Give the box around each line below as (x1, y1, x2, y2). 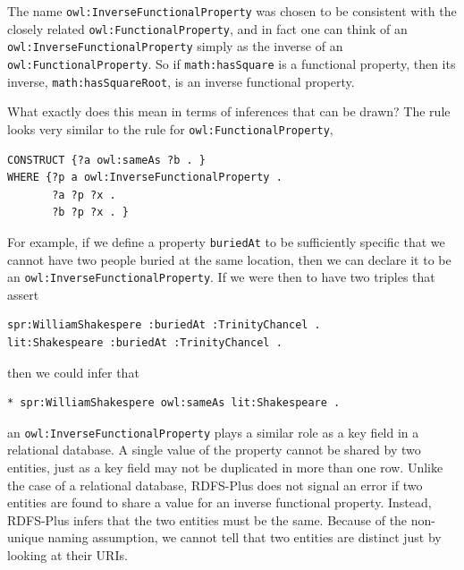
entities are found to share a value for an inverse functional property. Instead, (7, 493, 432, 512)
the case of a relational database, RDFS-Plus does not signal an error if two (7, 475, 423, 494)
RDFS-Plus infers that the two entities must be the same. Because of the (7, 510, 408, 529)
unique (7, 528, 44, 547)
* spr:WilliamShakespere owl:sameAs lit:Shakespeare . (7, 396, 341, 410)
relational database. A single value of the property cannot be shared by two (7, 440, 421, 459)
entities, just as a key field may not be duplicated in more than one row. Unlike (7, 458, 443, 477)
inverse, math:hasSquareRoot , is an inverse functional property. (7, 72, 355, 90)
